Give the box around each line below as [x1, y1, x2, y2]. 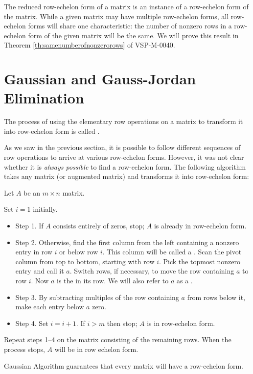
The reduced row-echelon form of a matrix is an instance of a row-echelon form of [4, 1, 249, 11]
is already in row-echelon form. [154, 221, 247, 231]
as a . [176, 275, 193, 285]
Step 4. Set [15, 318, 48, 328]
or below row [59, 247, 98, 257]
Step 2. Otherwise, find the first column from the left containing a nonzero [15, 237, 239, 247]
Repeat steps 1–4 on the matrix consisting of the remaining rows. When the [4, 334, 231, 345]
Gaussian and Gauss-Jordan [4, 69, 196, 89]
